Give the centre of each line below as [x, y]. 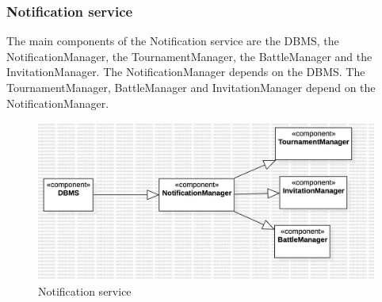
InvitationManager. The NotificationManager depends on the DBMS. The [186, 72]
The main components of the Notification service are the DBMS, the [173, 41]
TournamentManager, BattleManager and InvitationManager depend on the [191, 87]
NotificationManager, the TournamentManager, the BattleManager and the [189, 56]
